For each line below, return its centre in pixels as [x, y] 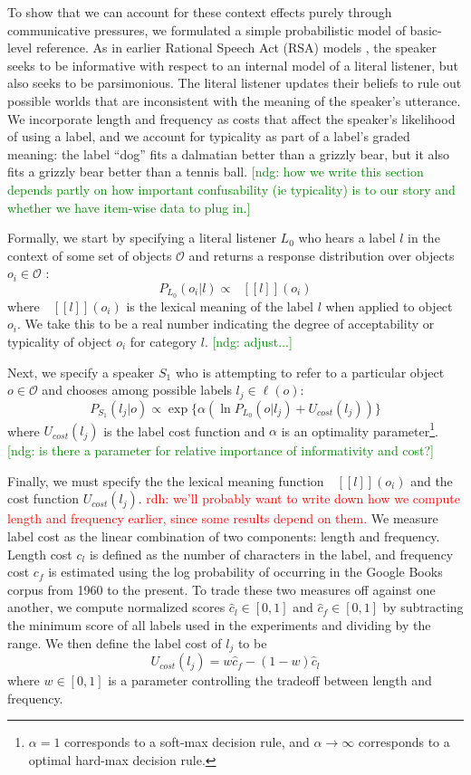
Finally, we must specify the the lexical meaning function [166, 480]
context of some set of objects [90, 255]
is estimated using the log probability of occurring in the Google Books [245, 572]
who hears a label [347, 238]
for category [163, 341]
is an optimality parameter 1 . [360, 429]
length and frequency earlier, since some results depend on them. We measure [223, 518]
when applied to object [389, 306]
